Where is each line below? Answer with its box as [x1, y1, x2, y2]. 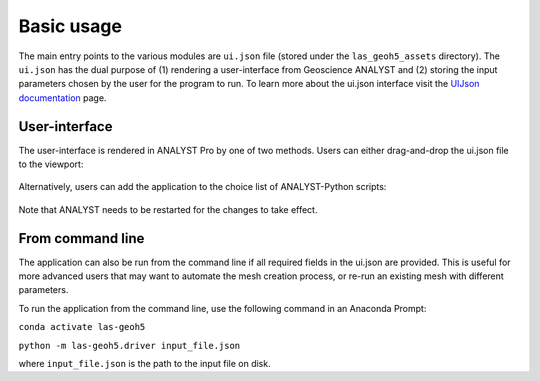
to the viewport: [18, 158, 84, 170]
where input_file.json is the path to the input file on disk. [18, 358, 271, 370]
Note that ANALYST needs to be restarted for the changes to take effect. [18, 203, 318, 215]
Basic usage [18, 15, 122, 37]
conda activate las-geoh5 [18, 321, 146, 333]
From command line [18, 230, 145, 247]
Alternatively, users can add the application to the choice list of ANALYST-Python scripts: [18, 181, 387, 193]
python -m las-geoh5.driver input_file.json [18, 340, 241, 351]
